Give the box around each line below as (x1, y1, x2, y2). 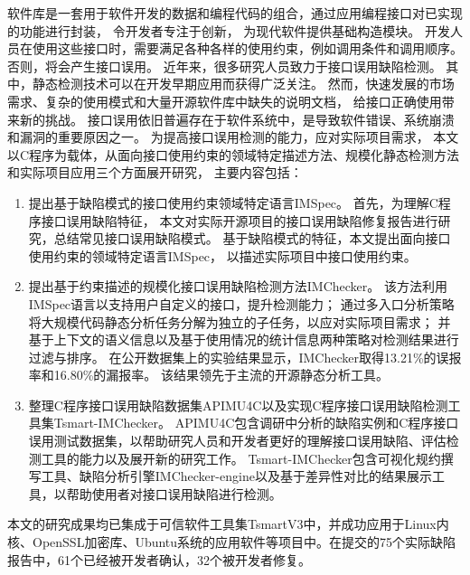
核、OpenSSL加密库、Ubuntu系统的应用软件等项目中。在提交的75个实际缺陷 (7, 533, 456, 551)
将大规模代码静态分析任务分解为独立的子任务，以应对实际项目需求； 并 (28, 312, 451, 331)
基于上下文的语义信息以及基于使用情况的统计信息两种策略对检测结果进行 (28, 330, 459, 349)
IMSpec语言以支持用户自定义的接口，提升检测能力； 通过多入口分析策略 (28, 294, 455, 313)
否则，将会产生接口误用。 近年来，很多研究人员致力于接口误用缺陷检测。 (7, 56, 442, 75)
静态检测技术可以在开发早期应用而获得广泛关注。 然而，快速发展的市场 (32, 74, 455, 93)
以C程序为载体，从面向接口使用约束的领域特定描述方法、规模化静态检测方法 (7, 145, 460, 164)
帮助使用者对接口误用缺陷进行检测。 (66, 484, 282, 503)
